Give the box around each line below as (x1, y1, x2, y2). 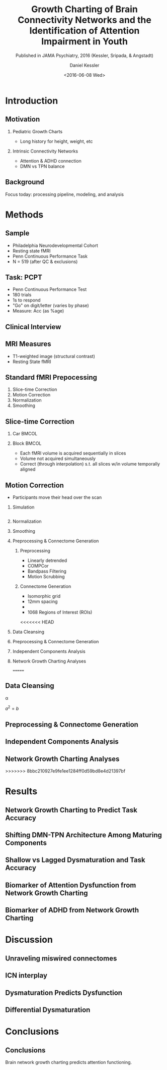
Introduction (5, 95, 58, 107)
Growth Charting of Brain (31, 4, 138, 15)
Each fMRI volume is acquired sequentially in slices (20, 450, 126, 456)
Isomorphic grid (27, 593, 61, 599)
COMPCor (27, 563, 49, 569)
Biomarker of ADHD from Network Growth (5, 906, 139, 914)
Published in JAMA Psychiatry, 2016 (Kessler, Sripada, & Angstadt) (16, 52, 153, 59)
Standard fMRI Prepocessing (5, 373, 97, 382)
